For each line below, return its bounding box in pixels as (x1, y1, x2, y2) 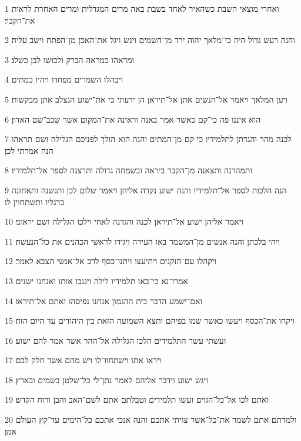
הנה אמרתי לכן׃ (5, 144, 53, 156)
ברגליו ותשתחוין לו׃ (5, 195, 65, 208)
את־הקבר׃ (5, 14, 35, 26)
